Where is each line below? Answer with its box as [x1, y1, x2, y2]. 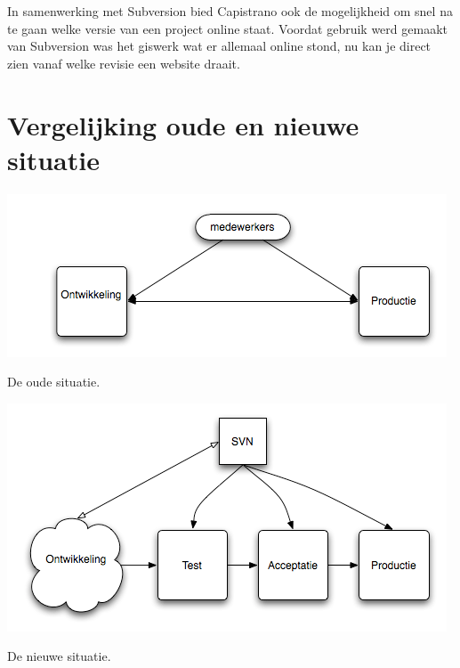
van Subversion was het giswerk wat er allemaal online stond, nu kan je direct [7, 37, 432, 55]
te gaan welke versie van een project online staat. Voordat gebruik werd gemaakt [7, 19, 448, 37]
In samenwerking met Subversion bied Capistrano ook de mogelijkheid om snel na [7, 2, 453, 20]
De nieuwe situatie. [7, 647, 111, 665]
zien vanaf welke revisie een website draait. [7, 53, 240, 72]
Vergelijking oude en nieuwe [7, 106, 359, 143]
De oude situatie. [7, 372, 101, 391]
